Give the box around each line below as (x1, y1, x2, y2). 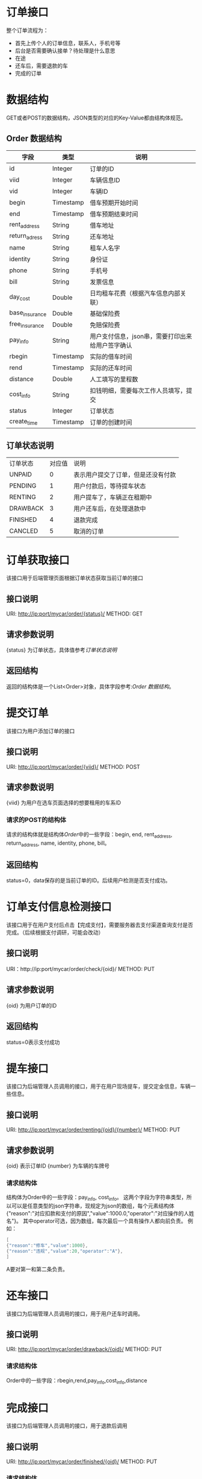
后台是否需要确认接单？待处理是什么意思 (14, 46, 115, 54)
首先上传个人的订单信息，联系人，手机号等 (14, 39, 121, 46)
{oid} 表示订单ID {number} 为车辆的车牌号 (6, 1162, 110, 1169)
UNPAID (9, 470, 32, 479)
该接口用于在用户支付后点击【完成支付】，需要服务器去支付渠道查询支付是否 (6, 921, 194, 929)
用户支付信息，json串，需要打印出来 (90, 332, 192, 340)
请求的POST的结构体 (6, 816, 67, 824)
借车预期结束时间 (90, 209, 138, 218)
